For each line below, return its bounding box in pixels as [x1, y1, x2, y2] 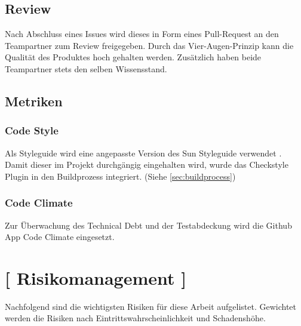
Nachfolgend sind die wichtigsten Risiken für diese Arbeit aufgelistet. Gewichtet [5, 300, 297, 312]
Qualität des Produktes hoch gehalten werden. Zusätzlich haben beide [5, 51, 262, 63]
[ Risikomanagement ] [5, 265, 187, 290]
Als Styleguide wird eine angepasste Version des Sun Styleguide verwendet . [5, 146, 282, 159]
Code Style [5, 123, 59, 138]
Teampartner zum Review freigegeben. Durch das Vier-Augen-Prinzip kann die [5, 39, 294, 51]
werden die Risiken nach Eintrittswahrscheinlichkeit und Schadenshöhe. [5, 312, 266, 324]
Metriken [5, 91, 63, 110]
